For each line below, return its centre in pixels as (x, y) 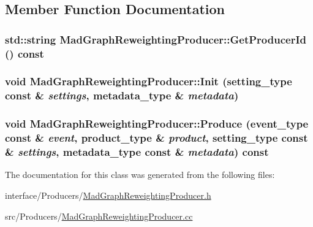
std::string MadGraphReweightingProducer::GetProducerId (156, 39)
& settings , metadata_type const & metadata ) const (137, 152)
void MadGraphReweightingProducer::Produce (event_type (157, 124)
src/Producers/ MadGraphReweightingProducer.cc (99, 216)
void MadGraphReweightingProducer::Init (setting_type (149, 81)
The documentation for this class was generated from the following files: (140, 175)
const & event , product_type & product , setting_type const (156, 138)
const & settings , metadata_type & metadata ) (122, 95)
